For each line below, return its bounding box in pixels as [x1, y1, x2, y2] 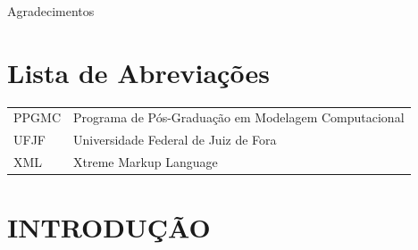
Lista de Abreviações [7, 54, 270, 90]
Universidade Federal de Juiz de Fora [73, 130, 277, 149]
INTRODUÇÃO [7, 209, 211, 246]
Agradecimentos [7, 2, 95, 20]
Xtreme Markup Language [73, 153, 218, 171]
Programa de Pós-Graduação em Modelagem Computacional [73, 108, 405, 127]
